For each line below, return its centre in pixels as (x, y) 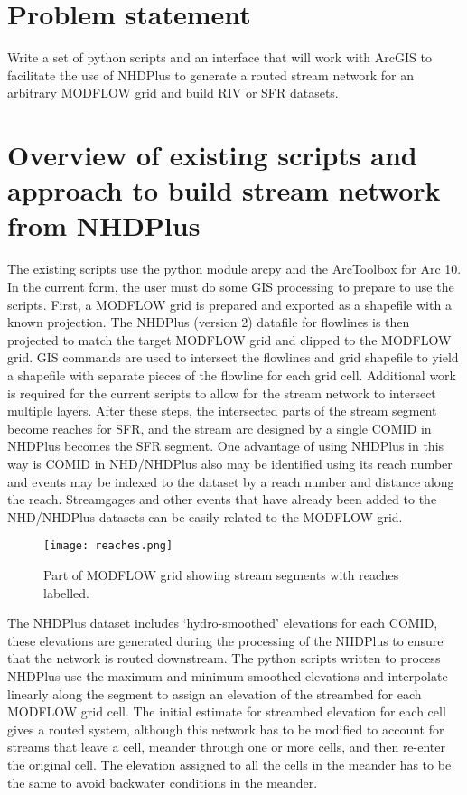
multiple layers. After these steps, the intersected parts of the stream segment (222, 411)
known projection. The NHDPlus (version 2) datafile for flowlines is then (209, 322)
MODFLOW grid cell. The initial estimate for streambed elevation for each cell (227, 711)
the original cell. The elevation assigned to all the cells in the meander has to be (229, 764)
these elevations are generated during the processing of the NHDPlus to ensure (225, 640)
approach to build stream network (224, 190)
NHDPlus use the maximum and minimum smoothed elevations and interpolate (228, 675)
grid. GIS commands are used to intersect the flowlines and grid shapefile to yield (233, 357)
